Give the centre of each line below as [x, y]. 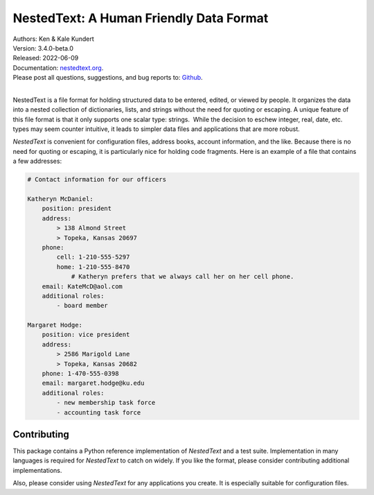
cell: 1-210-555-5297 [93, 257]
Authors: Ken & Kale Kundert [54, 39]
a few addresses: [37, 161]
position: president [77, 209]
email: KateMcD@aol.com [82, 286]
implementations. [37, 470]
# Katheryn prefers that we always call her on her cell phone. [182, 277]
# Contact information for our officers [97, 180]
